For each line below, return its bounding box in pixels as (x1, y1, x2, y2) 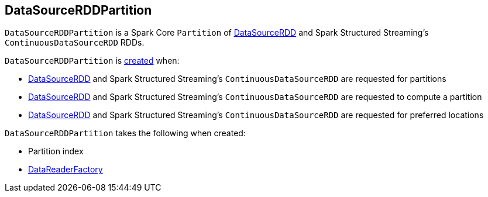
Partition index (28, 146, 84, 157)
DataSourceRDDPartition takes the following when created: (5, 128, 246, 139)
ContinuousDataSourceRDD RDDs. (5, 37, 145, 48)
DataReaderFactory (28, 164, 103, 175)
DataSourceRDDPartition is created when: (5, 56, 180, 66)
